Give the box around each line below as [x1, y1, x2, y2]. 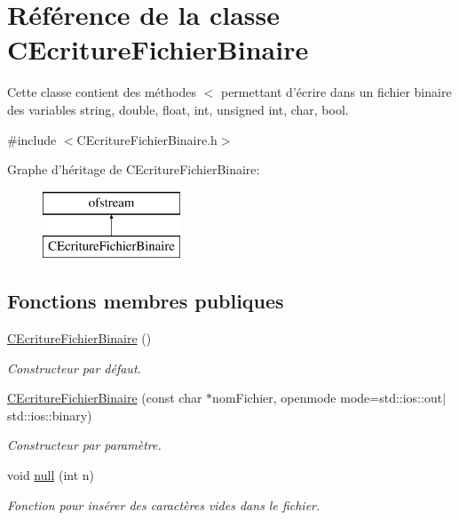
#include [7, 130, 57, 148]
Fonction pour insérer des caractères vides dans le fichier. [7, 495, 321, 514]
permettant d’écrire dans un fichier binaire [220, 83, 452, 101]
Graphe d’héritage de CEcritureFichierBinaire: [7, 160, 260, 179]
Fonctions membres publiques [7, 287, 284, 315]
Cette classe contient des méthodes [7, 83, 196, 101]
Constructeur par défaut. [7, 358, 141, 377]
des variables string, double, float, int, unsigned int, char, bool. [7, 100, 349, 118]
